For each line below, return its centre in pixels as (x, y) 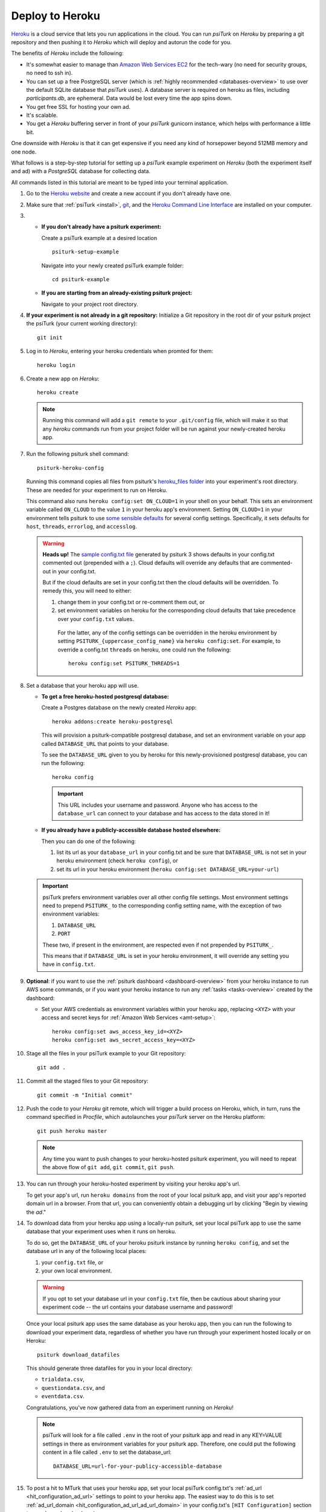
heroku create (58, 393)
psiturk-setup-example (86, 252)
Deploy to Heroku (56, 16)
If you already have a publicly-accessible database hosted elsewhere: (131, 830)
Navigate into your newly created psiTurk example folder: (113, 266)
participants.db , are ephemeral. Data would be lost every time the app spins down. (129, 98)
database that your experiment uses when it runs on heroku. (101, 1231)
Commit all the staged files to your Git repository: (87, 1081)
